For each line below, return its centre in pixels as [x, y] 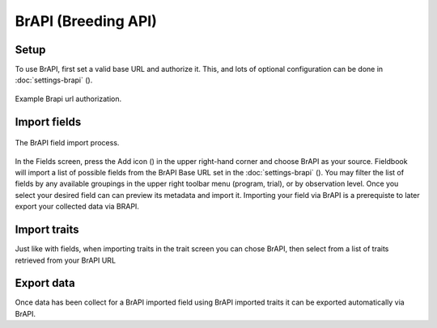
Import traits [47, 230]
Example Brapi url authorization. [68, 99]
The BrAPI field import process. [67, 143]
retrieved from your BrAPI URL [66, 260]
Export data [45, 283]
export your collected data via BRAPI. [77, 207]
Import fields [48, 122]
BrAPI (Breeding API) [86, 21]
